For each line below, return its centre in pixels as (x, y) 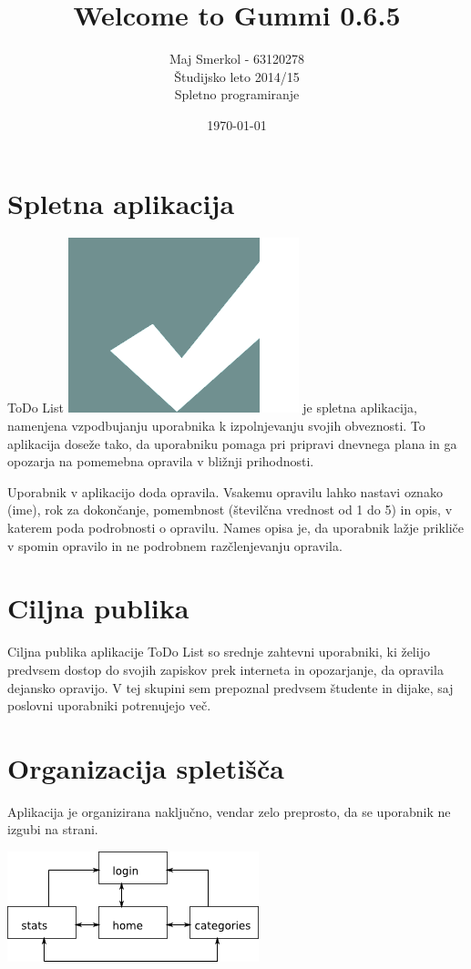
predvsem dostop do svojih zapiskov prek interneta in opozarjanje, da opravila (225, 669)
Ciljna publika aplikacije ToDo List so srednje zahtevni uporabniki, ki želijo (219, 652)
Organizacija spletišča (146, 767)
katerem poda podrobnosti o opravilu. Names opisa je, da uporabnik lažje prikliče (235, 527)
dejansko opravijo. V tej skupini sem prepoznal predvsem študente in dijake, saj (230, 687)
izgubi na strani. (53, 829)
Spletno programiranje (237, 94)
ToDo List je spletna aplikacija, (212, 408)
